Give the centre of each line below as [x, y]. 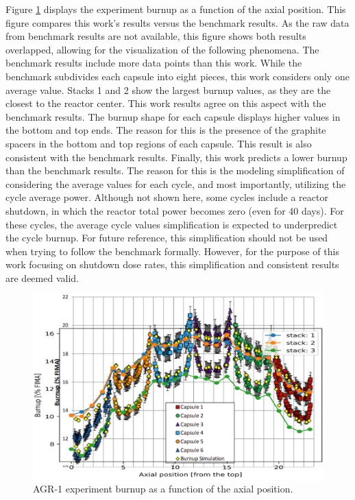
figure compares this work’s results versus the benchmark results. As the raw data [177, 22]
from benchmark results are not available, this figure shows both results [156, 36]
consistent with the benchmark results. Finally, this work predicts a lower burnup [176, 157]
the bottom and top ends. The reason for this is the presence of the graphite [166, 130]
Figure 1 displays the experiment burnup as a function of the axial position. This [176, 9]
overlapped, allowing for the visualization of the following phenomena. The [162, 49]
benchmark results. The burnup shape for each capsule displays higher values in [173, 116]
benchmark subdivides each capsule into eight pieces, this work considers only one [177, 76]
